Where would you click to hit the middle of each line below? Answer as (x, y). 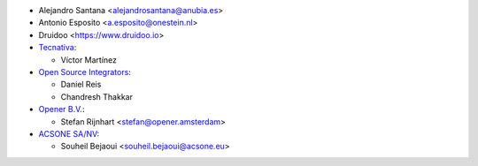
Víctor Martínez (89, 60)
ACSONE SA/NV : (69, 133)
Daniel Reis (81, 85)
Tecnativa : (58, 48)
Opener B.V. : (62, 109)
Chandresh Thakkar (96, 96)
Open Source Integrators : (85, 72)
